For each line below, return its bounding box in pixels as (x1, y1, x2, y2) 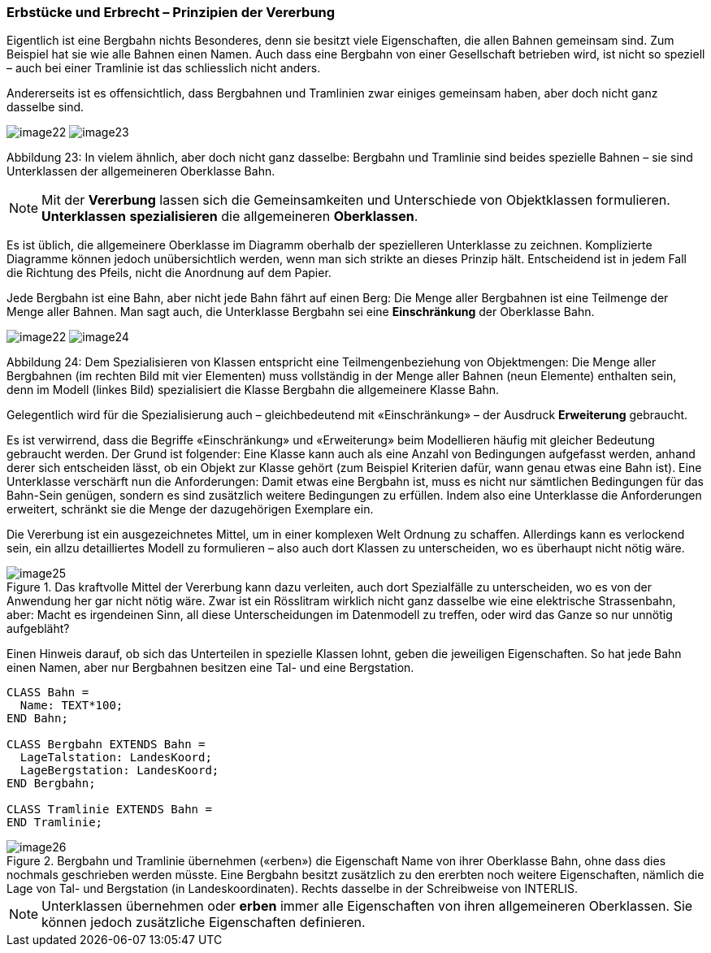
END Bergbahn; (7, 777, 96, 791)
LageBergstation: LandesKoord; (20, 764, 219, 778)
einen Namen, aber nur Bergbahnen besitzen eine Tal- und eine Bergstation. (7, 661, 414, 675)
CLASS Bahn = (7, 686, 89, 700)
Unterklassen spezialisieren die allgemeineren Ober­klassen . (41, 208, 418, 225)
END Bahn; (7, 712, 68, 726)
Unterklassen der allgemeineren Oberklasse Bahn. (7, 164, 275, 179)
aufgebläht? (7, 622, 70, 636)
